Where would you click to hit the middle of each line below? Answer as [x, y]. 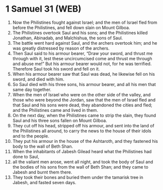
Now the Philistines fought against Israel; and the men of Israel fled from [85, 22]
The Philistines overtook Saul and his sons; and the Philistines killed [80, 33]
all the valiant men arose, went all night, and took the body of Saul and [83, 162]
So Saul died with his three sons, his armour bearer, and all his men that [84, 84]
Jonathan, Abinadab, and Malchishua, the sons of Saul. [68, 38]
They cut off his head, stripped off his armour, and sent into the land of [83, 125]
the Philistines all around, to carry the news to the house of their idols [82, 131]
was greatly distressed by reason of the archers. [61, 48]
